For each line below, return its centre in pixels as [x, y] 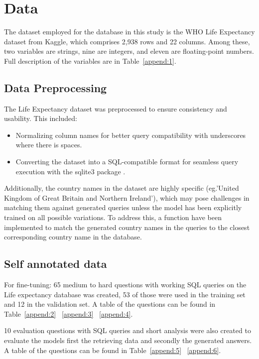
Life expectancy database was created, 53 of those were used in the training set [125, 294]
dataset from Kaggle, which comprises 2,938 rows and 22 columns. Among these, [127, 41]
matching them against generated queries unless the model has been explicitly [123, 207]
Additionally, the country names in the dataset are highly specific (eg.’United [122, 188]
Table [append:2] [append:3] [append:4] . [68, 313]
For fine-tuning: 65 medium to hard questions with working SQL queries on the [125, 285]
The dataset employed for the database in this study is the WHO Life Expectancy [129, 32]
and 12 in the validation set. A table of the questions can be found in [110, 304]
